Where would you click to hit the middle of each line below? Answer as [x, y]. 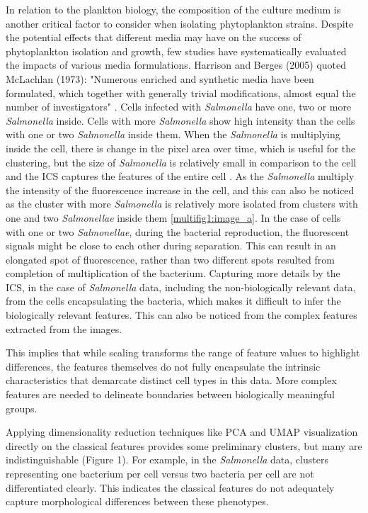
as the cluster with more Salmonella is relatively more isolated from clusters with [182, 204]
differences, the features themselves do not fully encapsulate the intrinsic [163, 366]
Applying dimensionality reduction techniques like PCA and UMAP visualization [182, 432]
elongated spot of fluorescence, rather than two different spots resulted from [170, 259]
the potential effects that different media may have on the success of [154, 37]
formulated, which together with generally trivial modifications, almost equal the [181, 92]
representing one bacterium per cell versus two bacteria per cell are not [160, 473]
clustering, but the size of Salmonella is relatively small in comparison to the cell [181, 162]
